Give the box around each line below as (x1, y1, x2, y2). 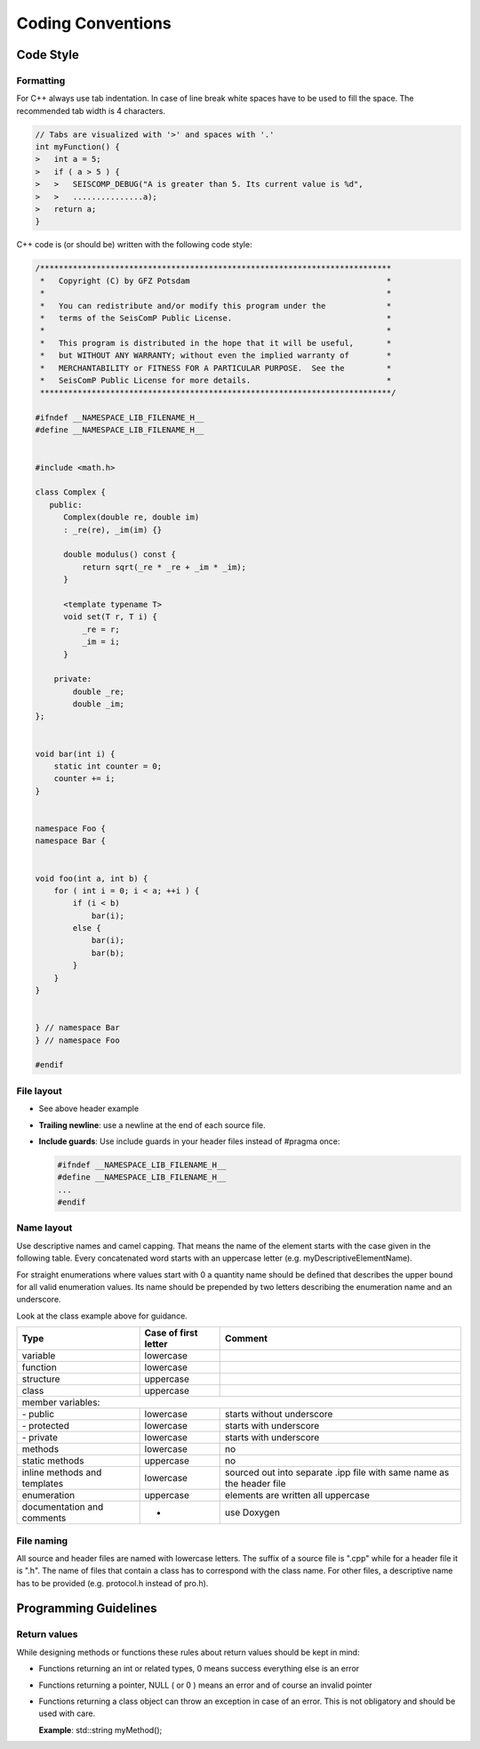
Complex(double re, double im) (63, 512, 200, 522)
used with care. (38, 1708, 96, 1719)
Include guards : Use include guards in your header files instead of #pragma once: (38, 1135, 340, 1147)
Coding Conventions (16, 13, 172, 33)
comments (21, 1512, 67, 1525)
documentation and (21, 1501, 104, 1513)
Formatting (16, 74, 66, 86)
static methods (21, 1455, 84, 1467)
